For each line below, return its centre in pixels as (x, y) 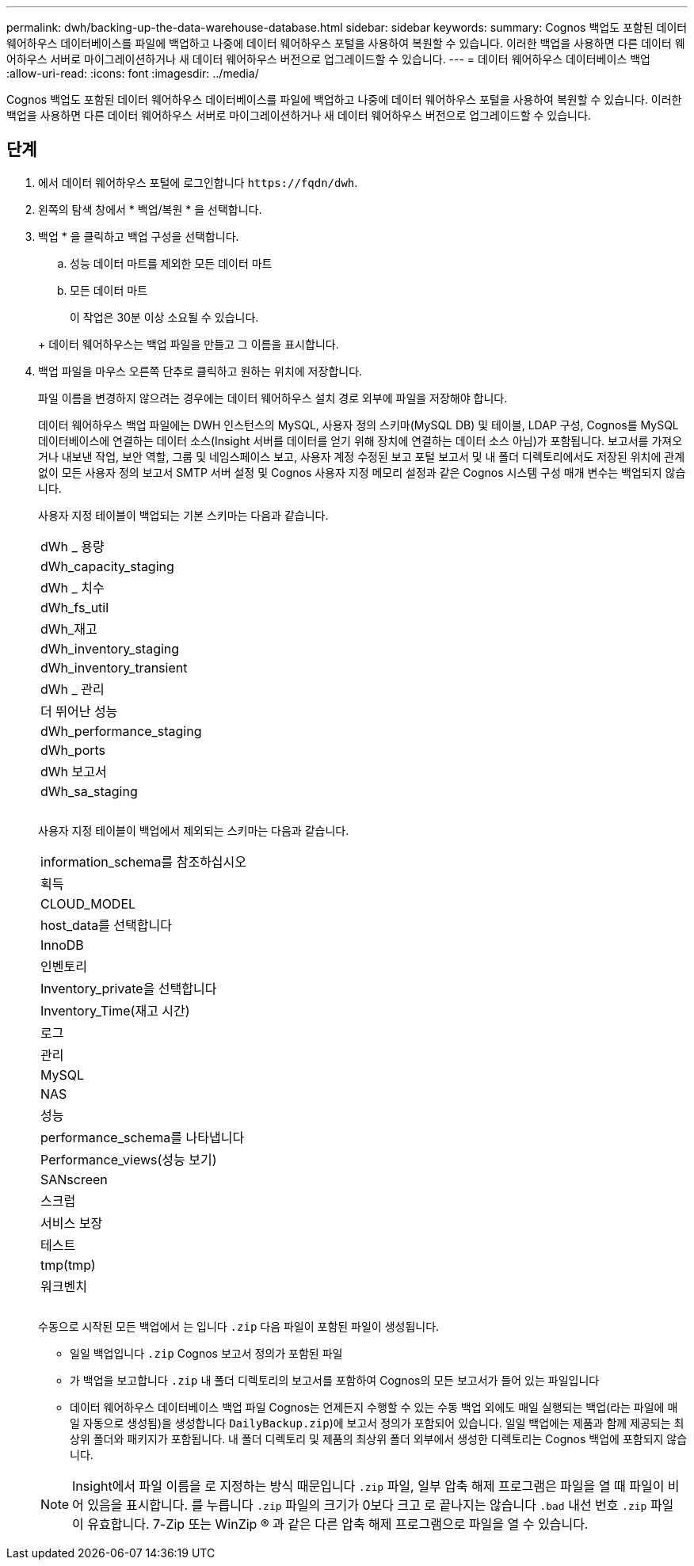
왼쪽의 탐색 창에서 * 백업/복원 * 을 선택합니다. (150, 209)
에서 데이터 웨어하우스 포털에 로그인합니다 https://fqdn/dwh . (198, 182)
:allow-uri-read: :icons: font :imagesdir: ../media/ (133, 73)
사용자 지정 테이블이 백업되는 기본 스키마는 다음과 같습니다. (183, 515)
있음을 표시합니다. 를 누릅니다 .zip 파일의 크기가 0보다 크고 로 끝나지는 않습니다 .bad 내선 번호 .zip (367, 1505)
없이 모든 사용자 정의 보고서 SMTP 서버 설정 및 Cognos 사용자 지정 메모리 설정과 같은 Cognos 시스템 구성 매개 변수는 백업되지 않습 (362, 472)
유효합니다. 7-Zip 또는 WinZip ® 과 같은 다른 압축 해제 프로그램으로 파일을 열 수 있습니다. (338, 1524)
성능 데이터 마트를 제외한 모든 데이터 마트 (171, 263)
